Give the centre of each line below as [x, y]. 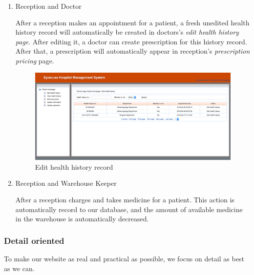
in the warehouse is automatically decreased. [82, 219]
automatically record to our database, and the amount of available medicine [129, 209]
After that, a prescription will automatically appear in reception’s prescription [133, 51]
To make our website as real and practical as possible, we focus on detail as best [124, 258]
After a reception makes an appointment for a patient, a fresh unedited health [132, 22]
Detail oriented [34, 240]
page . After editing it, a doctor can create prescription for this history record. [131, 41]
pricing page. [35, 60]
